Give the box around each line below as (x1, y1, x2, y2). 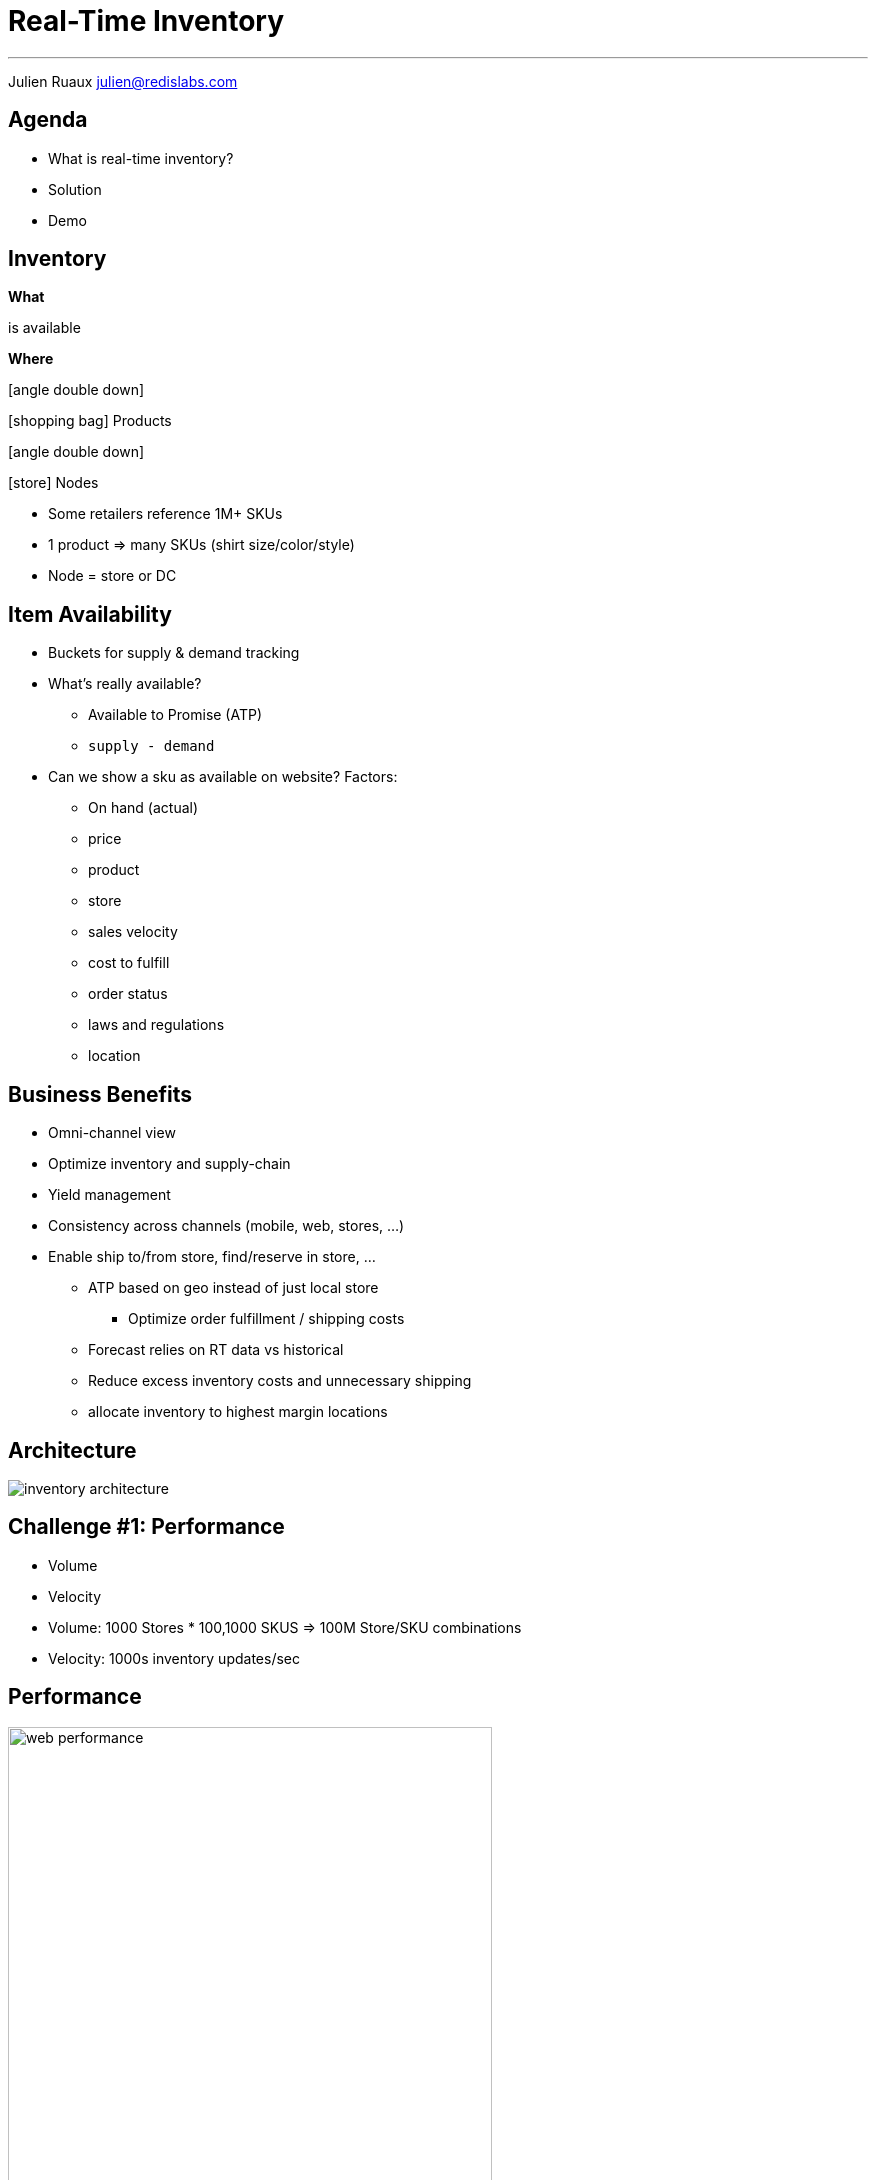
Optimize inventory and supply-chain (48, 1155, 291, 1173)
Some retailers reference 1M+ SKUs (48, 505, 283, 523)
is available (8, 319, 81, 337)
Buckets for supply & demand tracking (48, 644, 300, 662)
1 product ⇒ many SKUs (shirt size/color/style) (48, 536, 355, 554)
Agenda (8, 107, 88, 133)
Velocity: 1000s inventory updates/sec (48, 1649, 300, 1667)
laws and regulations (88, 1016, 225, 1034)
